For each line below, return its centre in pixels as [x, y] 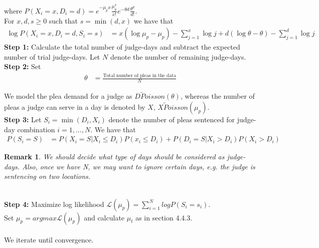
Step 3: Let [23, 119]
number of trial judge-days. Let [52, 56]
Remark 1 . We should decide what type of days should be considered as [114, 157]
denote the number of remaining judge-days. [178, 56]
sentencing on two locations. [47, 176]
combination [36, 129]
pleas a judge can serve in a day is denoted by [75, 107]
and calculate [104, 217]
